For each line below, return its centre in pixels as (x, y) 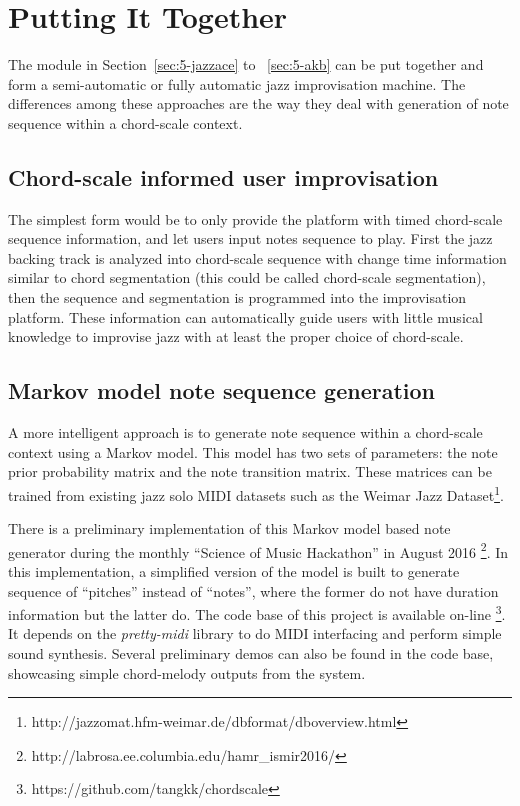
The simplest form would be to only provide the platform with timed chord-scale (255, 218)
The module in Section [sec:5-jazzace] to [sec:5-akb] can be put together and (246, 64)
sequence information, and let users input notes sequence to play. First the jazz (250, 238)
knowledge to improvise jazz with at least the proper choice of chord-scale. (236, 336)
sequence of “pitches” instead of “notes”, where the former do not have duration (253, 590)
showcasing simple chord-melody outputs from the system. (187, 672)
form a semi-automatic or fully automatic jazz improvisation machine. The (237, 83)
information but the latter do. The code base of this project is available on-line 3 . (257, 612)
